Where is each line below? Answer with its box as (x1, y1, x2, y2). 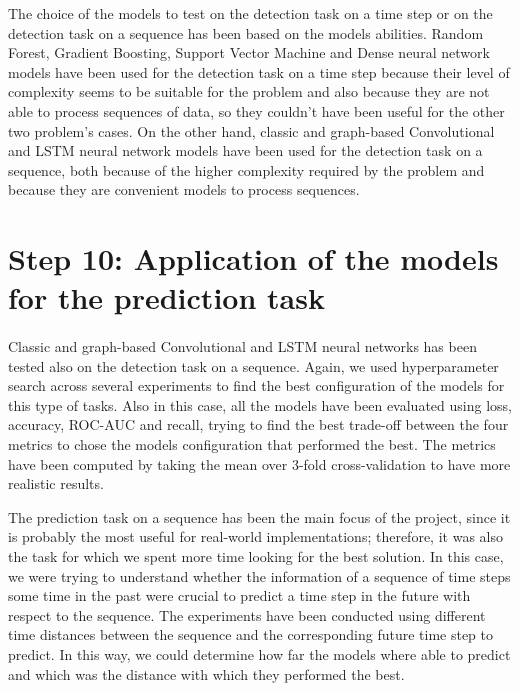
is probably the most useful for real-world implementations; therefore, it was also (8, 526, 503, 547)
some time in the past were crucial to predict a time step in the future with (8, 585, 471, 606)
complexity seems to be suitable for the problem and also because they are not (8, 81, 490, 102)
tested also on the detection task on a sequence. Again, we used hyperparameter (8, 355, 499, 376)
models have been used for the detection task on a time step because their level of (8, 61, 510, 82)
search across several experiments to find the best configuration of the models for (8, 375, 505, 396)
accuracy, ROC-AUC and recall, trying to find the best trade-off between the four (8, 414, 509, 435)
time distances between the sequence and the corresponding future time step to (8, 624, 494, 645)
